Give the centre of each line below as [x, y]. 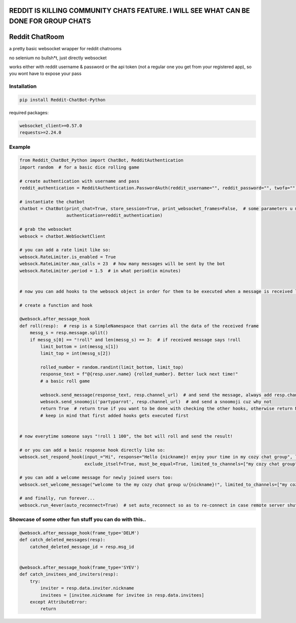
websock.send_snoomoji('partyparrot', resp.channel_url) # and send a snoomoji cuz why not [156, 402]
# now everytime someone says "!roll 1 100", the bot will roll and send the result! [126, 436]
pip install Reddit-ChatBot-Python [62, 100]
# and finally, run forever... [57, 498]
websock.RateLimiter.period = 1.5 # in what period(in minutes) [100, 271]
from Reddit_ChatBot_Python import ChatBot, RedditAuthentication [101, 160]
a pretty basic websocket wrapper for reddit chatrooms [65, 49]
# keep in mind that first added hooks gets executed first [114, 415]
